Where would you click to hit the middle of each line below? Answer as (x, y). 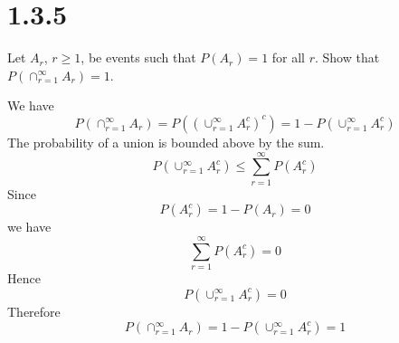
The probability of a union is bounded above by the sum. (166, 142)
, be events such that (138, 57)
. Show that (347, 57)
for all (289, 57)
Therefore (34, 311)
